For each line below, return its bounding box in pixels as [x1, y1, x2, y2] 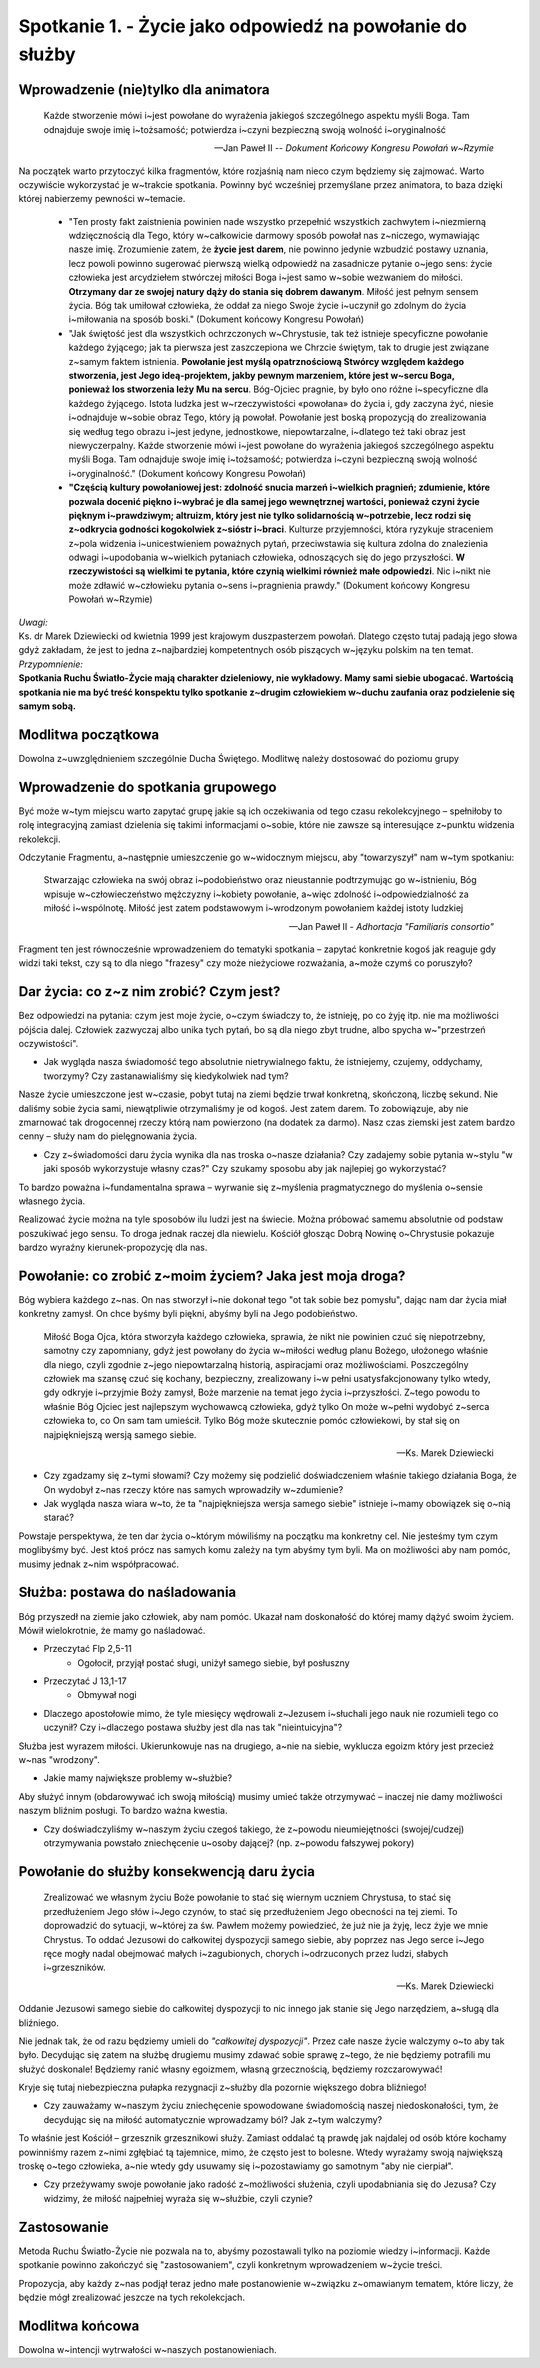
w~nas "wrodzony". [18, 1754, 100, 1766]
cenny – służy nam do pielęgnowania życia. [18, 1130, 198, 1142]
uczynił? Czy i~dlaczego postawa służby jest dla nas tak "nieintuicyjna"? [43, 1721, 343, 1734]
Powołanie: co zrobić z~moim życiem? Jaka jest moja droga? [18, 1267, 406, 1284]
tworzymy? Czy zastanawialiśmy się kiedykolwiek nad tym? [43, 1070, 289, 1082]
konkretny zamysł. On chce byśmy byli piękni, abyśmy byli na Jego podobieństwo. [18, 1308, 359, 1320]
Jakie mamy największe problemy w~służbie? [43, 1772, 233, 1784]
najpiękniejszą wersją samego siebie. [43, 1428, 197, 1440]
